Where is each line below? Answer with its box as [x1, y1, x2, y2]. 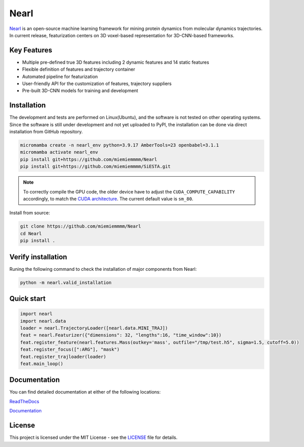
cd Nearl [20, 231, 42, 236]
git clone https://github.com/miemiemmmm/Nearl [20, 223, 141, 229]
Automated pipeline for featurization [22, 73, 98, 79]
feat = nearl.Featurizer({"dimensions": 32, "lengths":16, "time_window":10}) [20, 332, 222, 338]
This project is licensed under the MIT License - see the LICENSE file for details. [9, 434, 178, 440]
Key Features [9, 46, 52, 54]
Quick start [9, 294, 46, 303]
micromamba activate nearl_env [20, 149, 99, 155]
